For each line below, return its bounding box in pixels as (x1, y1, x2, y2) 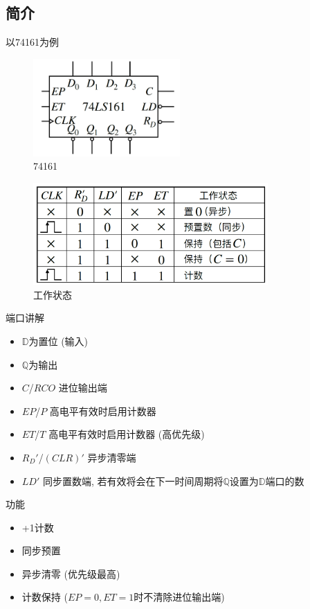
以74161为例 (6, 35, 59, 49)
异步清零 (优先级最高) (21, 566, 120, 581)
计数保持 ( (21, 590, 68, 604)
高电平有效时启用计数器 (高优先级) (48, 427, 205, 441)
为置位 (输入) (28, 333, 89, 348)
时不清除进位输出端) (134, 590, 225, 604)
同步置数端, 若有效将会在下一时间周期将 (42, 473, 224, 488)
